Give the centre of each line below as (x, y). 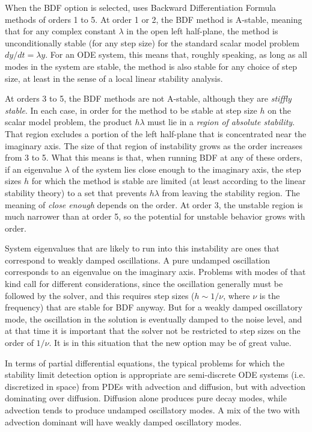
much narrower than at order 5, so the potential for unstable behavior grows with (155, 216)
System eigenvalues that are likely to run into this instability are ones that (142, 248)
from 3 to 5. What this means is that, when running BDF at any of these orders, (154, 157)
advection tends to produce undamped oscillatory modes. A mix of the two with (152, 410)
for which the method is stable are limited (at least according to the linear (169, 181)
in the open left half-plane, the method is (202, 31)
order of (19, 343)
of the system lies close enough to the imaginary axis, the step (187, 169)
